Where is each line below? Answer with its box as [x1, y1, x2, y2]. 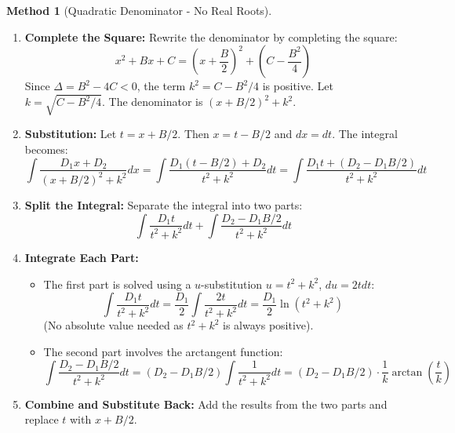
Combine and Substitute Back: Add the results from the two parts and [24, 395, 388, 412]
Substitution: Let [24, 126, 117, 142]
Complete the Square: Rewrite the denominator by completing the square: [24, 28, 398, 45]
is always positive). [223, 317, 314, 333]
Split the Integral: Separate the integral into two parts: [24, 196, 303, 213]
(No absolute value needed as [43, 317, 184, 333]
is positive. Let [262, 78, 333, 94]
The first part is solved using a [43, 275, 191, 292]
